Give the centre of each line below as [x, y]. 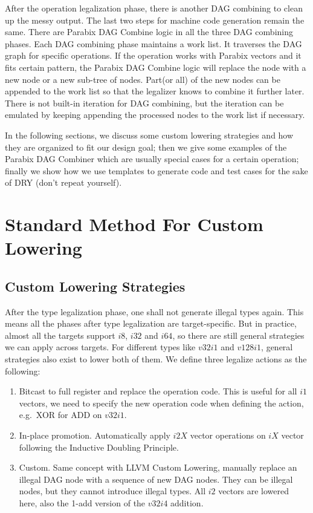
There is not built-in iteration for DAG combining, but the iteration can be [144, 103]
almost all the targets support [60, 335]
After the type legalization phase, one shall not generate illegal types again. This [154, 311]
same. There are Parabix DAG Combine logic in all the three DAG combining [149, 32]
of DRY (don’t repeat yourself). [63, 182]
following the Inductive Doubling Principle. [99, 447]
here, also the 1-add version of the [82, 502]
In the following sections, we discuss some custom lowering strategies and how [149, 135]
